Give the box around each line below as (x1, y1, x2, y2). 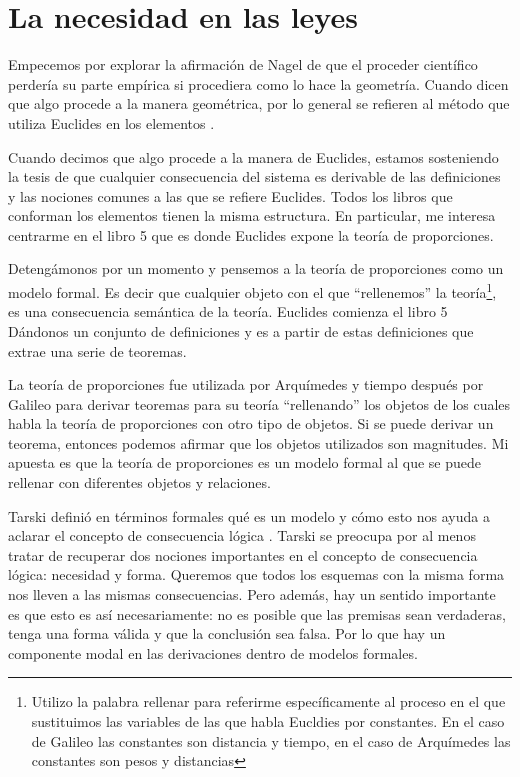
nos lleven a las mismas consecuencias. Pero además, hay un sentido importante (8, 584, 496, 605)
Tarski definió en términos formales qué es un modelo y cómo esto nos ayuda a (8, 505, 490, 526)
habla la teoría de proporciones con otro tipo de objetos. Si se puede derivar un (8, 413, 494, 434)
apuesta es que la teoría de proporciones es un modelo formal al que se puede (8, 452, 482, 473)
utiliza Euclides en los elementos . (8, 112, 215, 133)
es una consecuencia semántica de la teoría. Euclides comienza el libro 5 (8, 301, 448, 322)
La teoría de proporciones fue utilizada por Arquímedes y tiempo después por (8, 374, 484, 395)
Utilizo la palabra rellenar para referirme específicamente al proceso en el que (31, 691, 506, 712)
